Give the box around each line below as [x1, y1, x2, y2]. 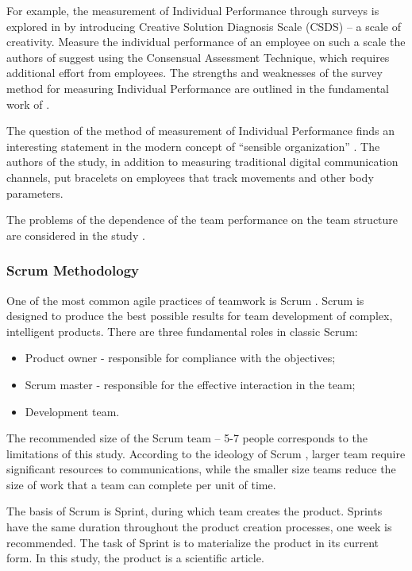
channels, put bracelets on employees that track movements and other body [6, 168, 374, 185]
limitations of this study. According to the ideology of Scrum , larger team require [6, 445, 406, 461]
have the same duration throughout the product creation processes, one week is [6, 519, 392, 535]
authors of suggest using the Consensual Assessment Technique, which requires [6, 48, 390, 65]
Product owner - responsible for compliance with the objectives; [25, 349, 336, 366]
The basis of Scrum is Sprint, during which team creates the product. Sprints [6, 503, 383, 519]
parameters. [6, 184, 64, 201]
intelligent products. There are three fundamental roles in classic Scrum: [6, 322, 358, 339]
